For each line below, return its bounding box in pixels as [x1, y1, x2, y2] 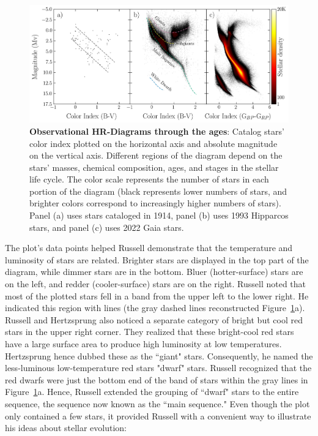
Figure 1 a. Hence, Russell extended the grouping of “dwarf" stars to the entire [5, 385, 299, 398]
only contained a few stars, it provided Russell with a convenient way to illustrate [5, 409, 311, 422]
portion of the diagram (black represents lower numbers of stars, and [29, 184, 287, 197]
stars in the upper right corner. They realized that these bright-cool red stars [5, 325, 294, 338]
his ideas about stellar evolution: [5, 421, 127, 434]
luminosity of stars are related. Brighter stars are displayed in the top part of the [5, 253, 309, 266]
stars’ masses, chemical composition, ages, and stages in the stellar [29, 160, 279, 173]
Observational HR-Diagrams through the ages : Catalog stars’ [29, 124, 284, 137]
